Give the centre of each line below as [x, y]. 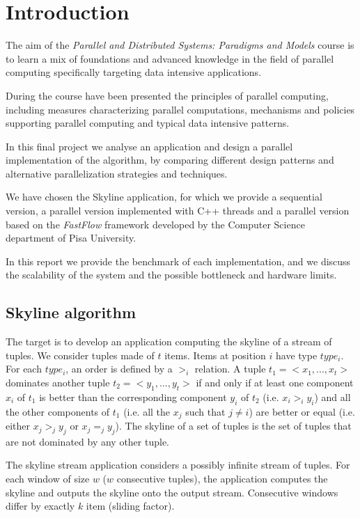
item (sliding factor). [130, 506]
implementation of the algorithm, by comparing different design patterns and [170, 160]
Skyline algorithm [71, 312]
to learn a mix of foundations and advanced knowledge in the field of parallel [170, 58]
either [18, 426]
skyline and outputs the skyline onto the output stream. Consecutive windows [172, 492]
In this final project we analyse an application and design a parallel [149, 146]
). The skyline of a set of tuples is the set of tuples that [233, 426]
